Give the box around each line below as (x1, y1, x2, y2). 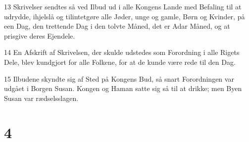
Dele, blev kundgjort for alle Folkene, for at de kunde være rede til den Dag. (4, 56, 236, 67)
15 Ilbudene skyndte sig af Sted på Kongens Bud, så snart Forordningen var (4, 73, 234, 84)
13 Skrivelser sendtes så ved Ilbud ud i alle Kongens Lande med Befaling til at (4, 1, 242, 11)
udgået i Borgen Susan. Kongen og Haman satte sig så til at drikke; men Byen (4, 83, 242, 94)
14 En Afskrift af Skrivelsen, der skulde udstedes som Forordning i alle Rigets (4, 47, 240, 57)
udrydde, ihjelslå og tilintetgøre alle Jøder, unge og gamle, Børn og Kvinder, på (4, 11, 245, 21)
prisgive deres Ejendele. (4, 30, 75, 41)
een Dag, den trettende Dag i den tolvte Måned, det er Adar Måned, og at (4, 21, 230, 31)
